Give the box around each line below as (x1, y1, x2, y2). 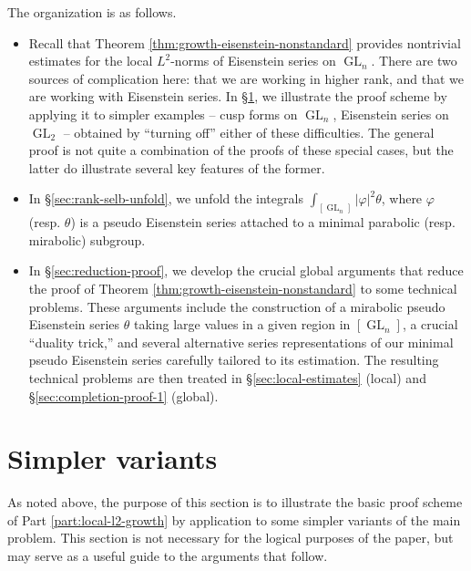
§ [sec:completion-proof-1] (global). (28, 386, 219, 405)
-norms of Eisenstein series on (170, 51, 336, 70)
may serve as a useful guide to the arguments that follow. (7, 546, 328, 566)
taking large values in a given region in (134, 315, 351, 334)
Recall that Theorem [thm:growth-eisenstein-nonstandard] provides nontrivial (28, 33, 461, 52)
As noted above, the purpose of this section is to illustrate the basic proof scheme (7, 493, 463, 512)
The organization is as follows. (7, 3, 177, 21)
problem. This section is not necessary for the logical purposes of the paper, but (7, 528, 454, 547)
